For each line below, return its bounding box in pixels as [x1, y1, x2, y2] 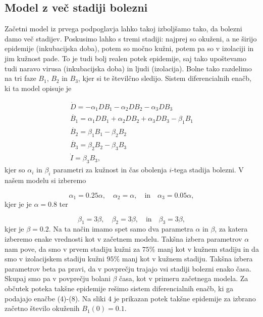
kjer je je [5, 199, 32, 209]
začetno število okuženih [5, 303, 80, 313]
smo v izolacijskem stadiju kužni [5, 253, 104, 264]
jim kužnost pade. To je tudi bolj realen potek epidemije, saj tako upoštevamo [5, 53, 247, 63]
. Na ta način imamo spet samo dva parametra [48, 223, 193, 234]
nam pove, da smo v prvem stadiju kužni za [5, 243, 140, 254]
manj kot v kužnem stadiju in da [157, 243, 259, 254]
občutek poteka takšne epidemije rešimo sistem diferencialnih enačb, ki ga [5, 283, 234, 294]
